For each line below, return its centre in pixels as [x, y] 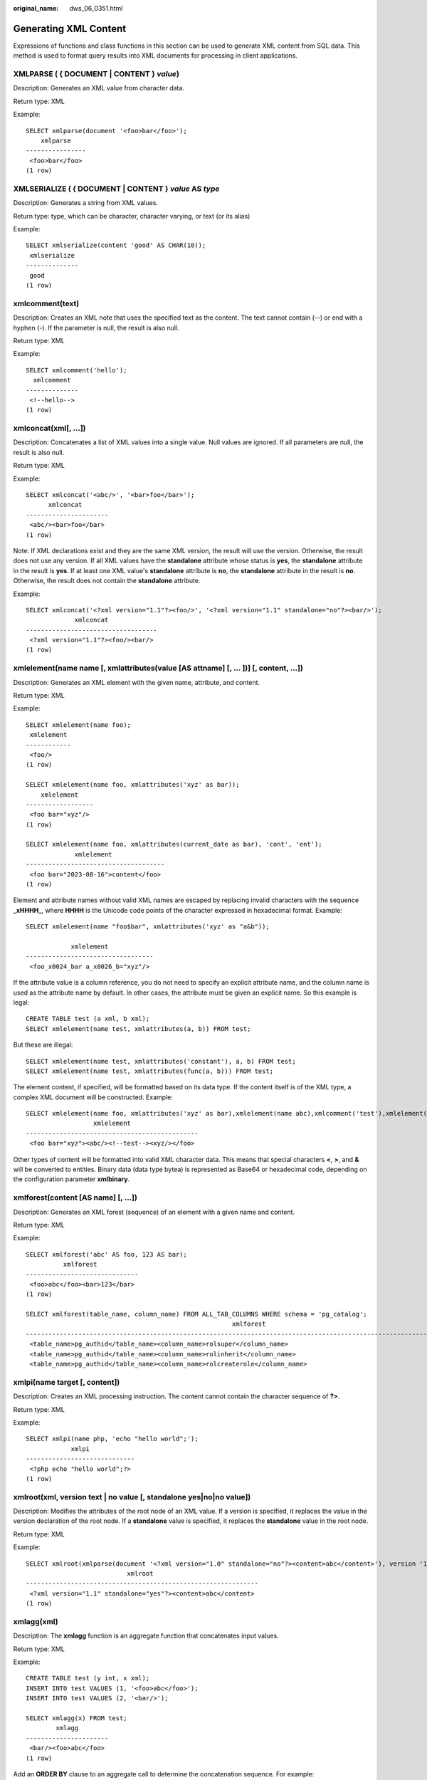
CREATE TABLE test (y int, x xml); [88, 1678]
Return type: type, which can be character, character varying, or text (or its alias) [132, 216]
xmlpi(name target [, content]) [67, 1382]
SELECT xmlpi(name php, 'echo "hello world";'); [112, 1439]
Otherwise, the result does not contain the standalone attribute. [107, 581]
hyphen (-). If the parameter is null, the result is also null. [96, 328]
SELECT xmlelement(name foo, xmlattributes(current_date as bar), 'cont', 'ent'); [174, 844]
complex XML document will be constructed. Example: [93, 1097]
